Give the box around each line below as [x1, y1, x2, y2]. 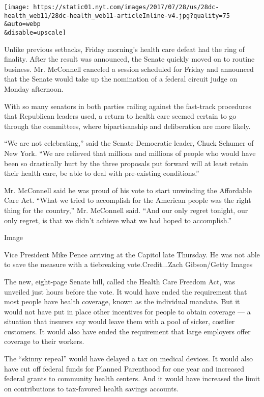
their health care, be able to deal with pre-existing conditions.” [4, 168, 199, 178]
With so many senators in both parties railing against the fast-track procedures [4, 100, 252, 111]
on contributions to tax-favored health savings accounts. [4, 383, 179, 393]
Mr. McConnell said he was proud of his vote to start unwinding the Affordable [4, 184, 252, 195]
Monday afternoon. [4, 84, 64, 94]
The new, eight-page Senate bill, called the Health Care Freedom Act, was [4, 276, 236, 286]
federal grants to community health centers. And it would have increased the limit [4, 373, 260, 384]
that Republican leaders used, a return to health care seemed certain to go [4, 111, 237, 121]
